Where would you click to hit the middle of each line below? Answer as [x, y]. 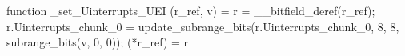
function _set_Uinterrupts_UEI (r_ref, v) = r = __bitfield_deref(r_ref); [191, 10]
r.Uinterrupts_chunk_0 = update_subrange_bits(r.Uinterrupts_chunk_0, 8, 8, [203, 26]
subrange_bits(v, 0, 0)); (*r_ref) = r [98, 42]
